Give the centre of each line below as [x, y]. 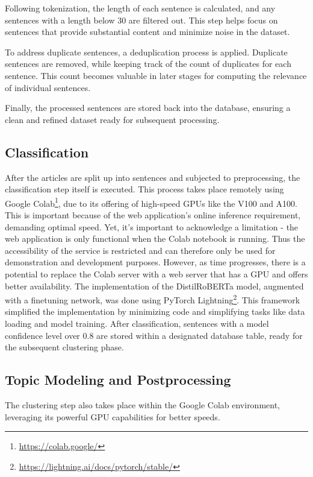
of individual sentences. [48, 87]
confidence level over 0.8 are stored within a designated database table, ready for [154, 335]
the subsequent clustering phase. [64, 347]
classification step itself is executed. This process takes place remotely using [144, 189]
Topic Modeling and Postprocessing [118, 380]
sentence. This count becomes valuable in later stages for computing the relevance [156, 75]
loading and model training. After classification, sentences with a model [137, 323]
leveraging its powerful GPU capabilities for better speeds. [113, 416]
